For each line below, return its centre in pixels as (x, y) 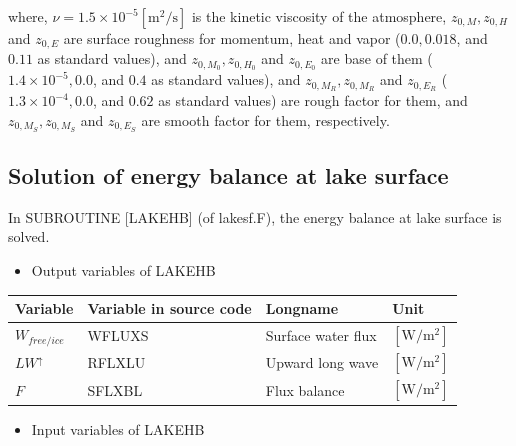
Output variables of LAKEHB (123, 270)
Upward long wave (322, 362)
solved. (29, 236)
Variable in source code (169, 308)
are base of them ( (377, 58)
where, (28, 16)
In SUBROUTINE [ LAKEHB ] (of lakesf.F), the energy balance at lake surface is (255, 216)
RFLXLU (116, 362)
